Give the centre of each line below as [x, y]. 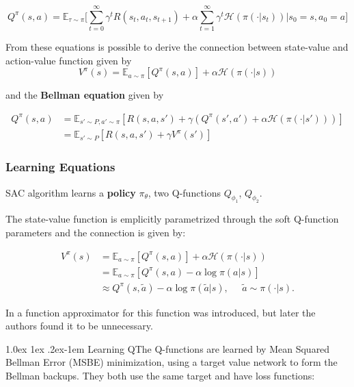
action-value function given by [69, 60]
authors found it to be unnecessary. [79, 326]
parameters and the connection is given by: [96, 232]
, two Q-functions [185, 192]
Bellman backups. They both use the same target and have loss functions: [160, 376]
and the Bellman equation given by [85, 95]
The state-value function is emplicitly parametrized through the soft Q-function [172, 219]
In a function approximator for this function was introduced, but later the [161, 312]
